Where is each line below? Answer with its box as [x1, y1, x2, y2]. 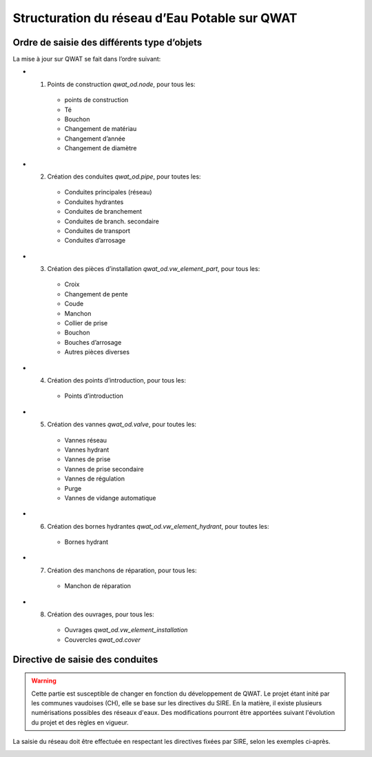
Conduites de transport [64, 226, 131, 234]
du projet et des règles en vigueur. [31, 718, 129, 727]
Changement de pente [64, 290, 128, 298]
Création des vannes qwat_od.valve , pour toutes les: [47, 421, 196, 429]
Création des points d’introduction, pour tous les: [47, 376, 186, 384]
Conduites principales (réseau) [64, 188, 152, 196]
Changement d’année [64, 134, 125, 143]
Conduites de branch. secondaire [64, 217, 160, 225]
